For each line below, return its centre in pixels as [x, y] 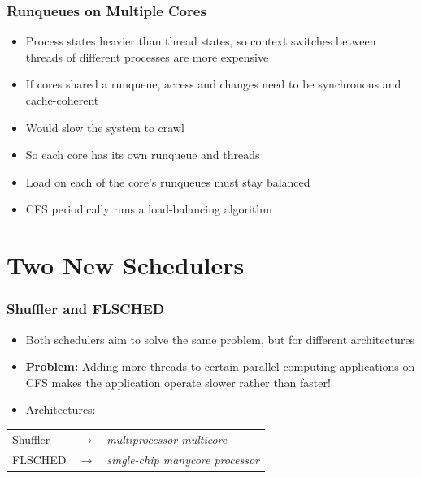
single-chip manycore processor [183, 459]
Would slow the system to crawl [105, 127]
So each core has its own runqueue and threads [143, 155]
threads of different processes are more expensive [147, 56]
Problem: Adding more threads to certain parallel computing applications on [220, 366]
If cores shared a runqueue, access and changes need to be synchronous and [213, 84]
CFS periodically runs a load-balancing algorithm [149, 209]
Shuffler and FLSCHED [86, 309]
